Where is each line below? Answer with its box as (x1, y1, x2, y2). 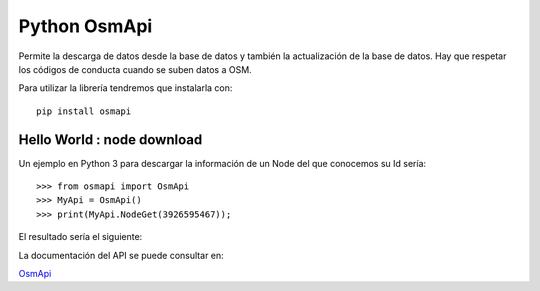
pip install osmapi (36, 105, 132, 117)
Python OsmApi (18, 15, 153, 37)
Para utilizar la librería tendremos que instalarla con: (18, 82, 233, 94)
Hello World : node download (18, 131, 203, 148)
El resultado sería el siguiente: (18, 231, 143, 243)
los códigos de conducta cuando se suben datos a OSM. (18, 63, 252, 75)
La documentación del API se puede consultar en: (18, 249, 224, 261)
